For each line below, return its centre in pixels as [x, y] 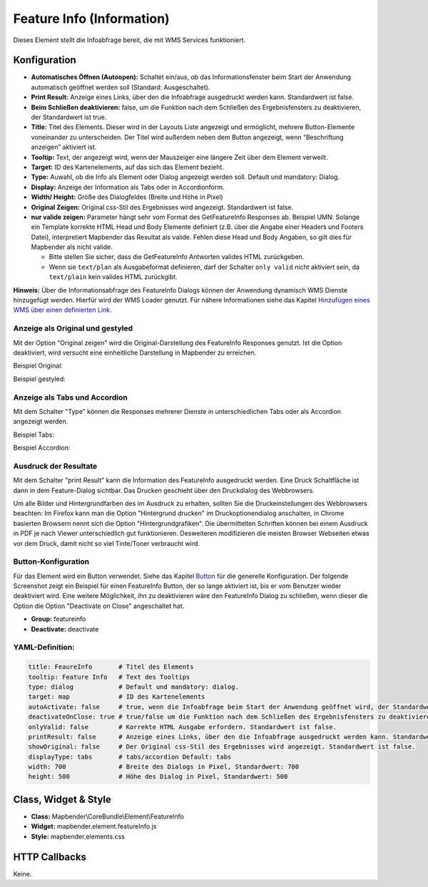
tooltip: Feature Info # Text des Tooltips [109, 677]
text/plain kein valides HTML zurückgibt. [113, 277]
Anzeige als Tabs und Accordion [71, 397]
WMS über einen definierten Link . [62, 310]
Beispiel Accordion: [42, 448]
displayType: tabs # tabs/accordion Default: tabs [130, 757]
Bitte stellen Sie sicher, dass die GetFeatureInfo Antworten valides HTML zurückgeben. [177, 257]
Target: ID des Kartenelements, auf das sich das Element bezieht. [128, 167]
